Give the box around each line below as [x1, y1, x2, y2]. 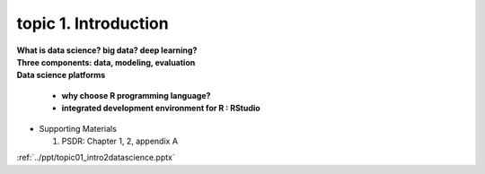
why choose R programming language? [61, 90, 211, 100]
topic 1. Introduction [16, 13, 170, 33]
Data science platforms [16, 70, 106, 81]
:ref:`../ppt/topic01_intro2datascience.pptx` [16, 152, 175, 163]
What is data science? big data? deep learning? [16, 45, 198, 56]
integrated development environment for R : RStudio [61, 103, 260, 114]
